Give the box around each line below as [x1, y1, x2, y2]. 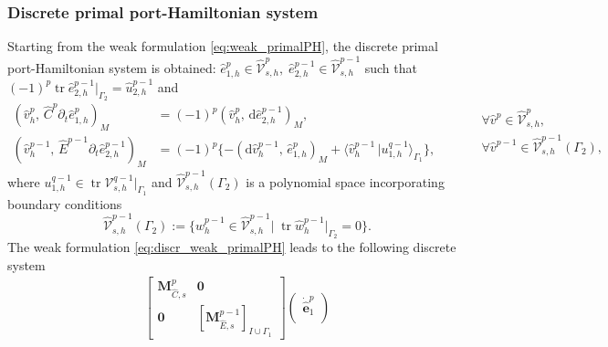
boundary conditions [7, 194, 122, 213]
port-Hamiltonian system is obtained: [7, 58, 216, 77]
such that [364, 58, 417, 77]
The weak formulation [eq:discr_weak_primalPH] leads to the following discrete [7, 237, 456, 257]
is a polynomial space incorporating [246, 172, 445, 191]
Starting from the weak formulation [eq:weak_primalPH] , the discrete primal [7, 37, 438, 56]
